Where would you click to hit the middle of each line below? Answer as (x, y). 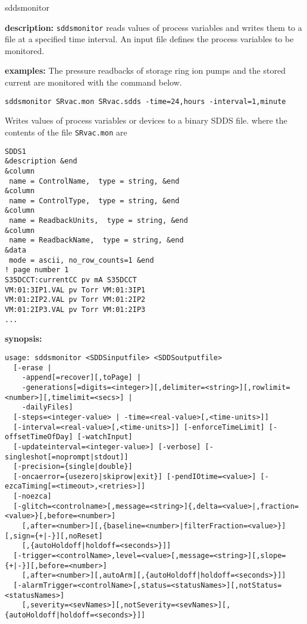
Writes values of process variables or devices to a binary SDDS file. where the (146, 120)
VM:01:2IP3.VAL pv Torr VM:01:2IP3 (75, 310)
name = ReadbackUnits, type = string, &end (98, 221)
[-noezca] (32, 497)
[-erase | (32, 368)
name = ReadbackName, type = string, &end (96, 240)
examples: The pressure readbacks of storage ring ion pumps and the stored (145, 70)
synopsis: (24, 338)
